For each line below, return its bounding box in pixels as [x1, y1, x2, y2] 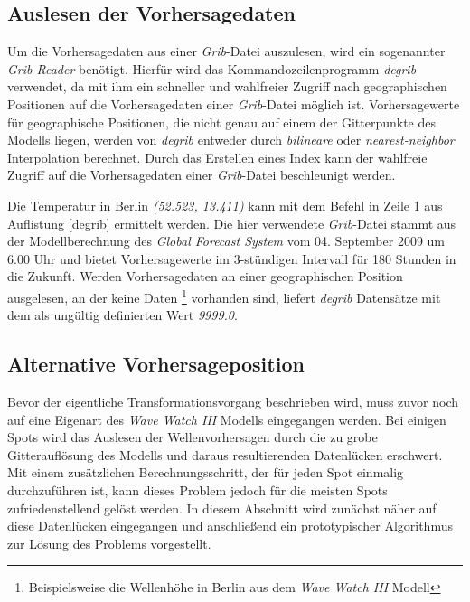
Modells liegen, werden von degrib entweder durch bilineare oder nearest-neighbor [7, 130, 455, 149]
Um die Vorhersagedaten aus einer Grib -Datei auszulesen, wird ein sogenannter [7, 42, 446, 61]
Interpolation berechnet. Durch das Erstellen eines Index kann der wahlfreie [7, 147, 428, 166]
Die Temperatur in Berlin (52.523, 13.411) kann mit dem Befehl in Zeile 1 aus [7, 195, 443, 214]
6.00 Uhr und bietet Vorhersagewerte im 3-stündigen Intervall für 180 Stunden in [7, 249, 456, 268]
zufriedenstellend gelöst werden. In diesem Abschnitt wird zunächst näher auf [7, 498, 437, 517]
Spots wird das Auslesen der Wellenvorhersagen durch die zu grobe [7, 428, 378, 447]
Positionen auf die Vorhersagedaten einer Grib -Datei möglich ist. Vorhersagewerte [7, 94, 460, 113]
